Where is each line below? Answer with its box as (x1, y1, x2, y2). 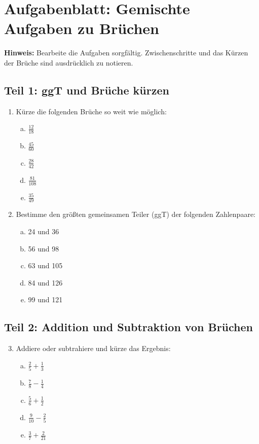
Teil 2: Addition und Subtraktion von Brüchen (4, 319, 253, 335)
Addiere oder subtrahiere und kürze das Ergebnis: (16, 343, 171, 354)
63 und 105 (28, 260, 63, 271)
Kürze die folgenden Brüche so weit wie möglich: (16, 106, 167, 116)
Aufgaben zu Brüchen (4, 18, 160, 39)
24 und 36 (28, 226, 59, 237)
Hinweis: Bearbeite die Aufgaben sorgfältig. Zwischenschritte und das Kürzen (4, 47, 248, 58)
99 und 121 (28, 294, 63, 305)
